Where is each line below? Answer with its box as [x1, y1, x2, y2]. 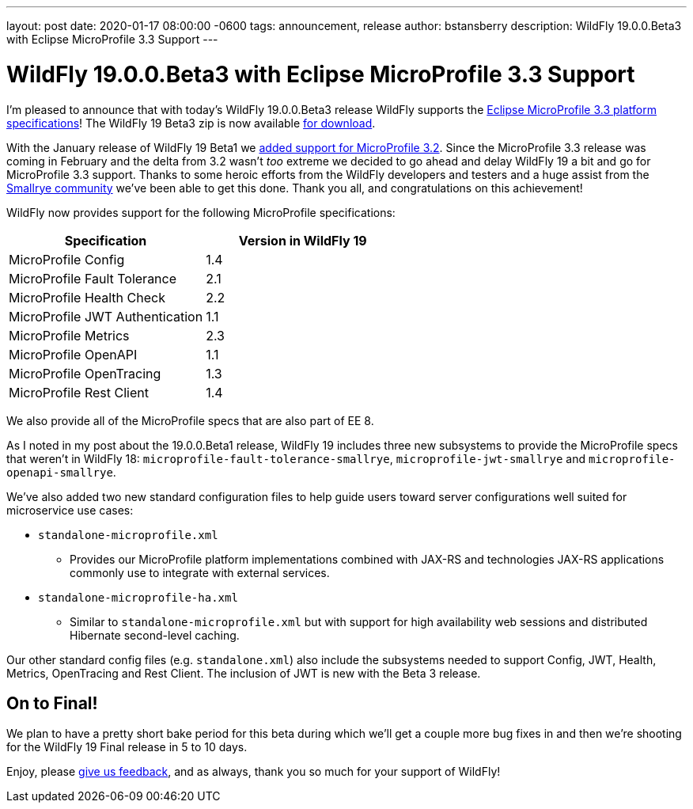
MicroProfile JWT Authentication [9, 308, 203, 325]
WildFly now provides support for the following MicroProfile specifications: [6, 205, 396, 219]
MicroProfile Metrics [9, 327, 130, 344]
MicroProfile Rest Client [9, 384, 149, 401]
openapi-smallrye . [6, 465, 116, 479]
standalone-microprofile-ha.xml [38, 591, 238, 604]
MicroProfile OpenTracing [9, 365, 161, 382]
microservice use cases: [6, 503, 134, 517]
